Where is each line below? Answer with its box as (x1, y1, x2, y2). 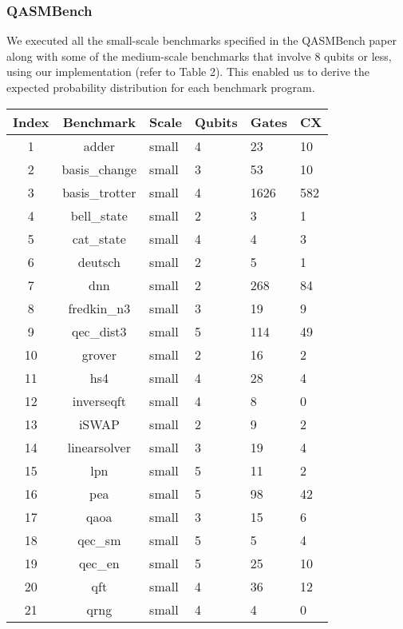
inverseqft (72, 391, 126, 410)
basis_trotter (62, 182, 136, 201)
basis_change (61, 159, 137, 178)
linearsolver (67, 437, 131, 456)
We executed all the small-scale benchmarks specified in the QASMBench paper (6, 32, 397, 49)
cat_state (72, 229, 126, 248)
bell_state (70, 205, 128, 225)
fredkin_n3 (68, 298, 131, 317)
